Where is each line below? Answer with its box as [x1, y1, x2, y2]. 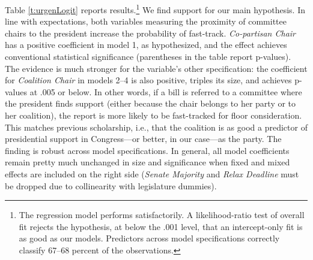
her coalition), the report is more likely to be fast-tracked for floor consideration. [5, 109, 302, 121]
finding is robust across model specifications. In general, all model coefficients [5, 144, 290, 156]
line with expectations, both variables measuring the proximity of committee [5, 15, 287, 28]
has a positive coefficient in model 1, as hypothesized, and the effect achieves [5, 38, 287, 51]
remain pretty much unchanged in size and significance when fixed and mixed [5, 156, 290, 168]
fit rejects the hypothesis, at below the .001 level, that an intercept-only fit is [19, 220, 303, 232]
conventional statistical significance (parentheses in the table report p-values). [5, 50, 291, 63]
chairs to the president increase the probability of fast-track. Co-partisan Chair [5, 26, 296, 39]
